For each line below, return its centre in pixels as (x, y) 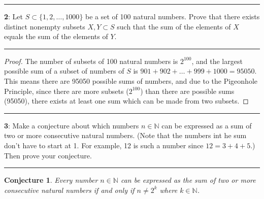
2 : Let (14, 16)
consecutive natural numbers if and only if (69, 190)
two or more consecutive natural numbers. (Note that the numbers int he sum (125, 135)
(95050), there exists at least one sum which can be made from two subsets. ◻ (126, 101)
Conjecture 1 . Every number (51, 180)
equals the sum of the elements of (56, 36)
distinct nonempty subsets (45, 26)
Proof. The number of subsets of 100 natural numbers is (91, 61)
